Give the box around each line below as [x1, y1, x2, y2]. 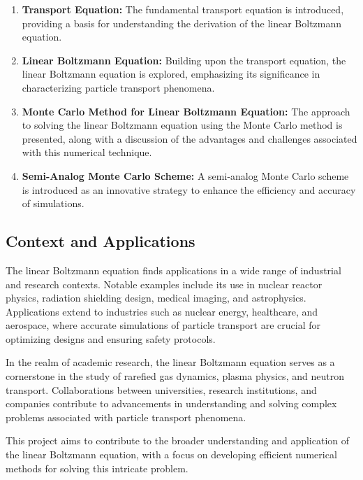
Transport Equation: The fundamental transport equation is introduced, [22, 2, 344, 16]
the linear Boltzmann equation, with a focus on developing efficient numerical [6, 447, 337, 462]
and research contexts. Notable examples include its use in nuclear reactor [6, 276, 323, 291]
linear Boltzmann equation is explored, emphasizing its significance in [22, 66, 320, 81]
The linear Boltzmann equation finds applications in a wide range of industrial [6, 262, 341, 277]
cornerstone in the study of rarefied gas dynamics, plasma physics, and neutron [6, 369, 344, 383]
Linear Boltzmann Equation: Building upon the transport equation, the [22, 52, 346, 67]
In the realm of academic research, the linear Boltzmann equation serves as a [6, 355, 335, 369]
